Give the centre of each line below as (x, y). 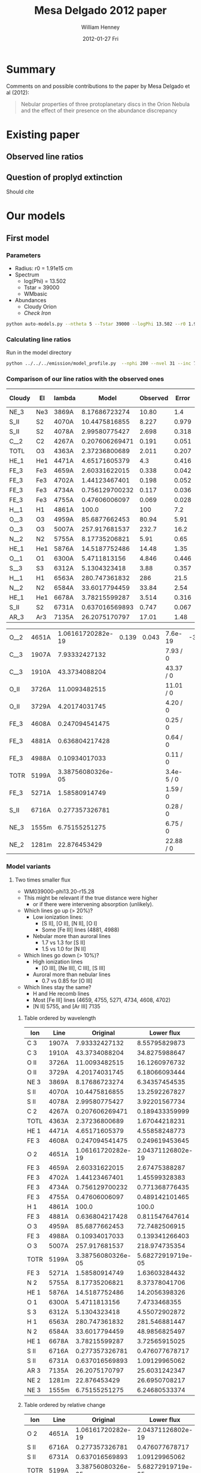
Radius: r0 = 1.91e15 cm (44, 268)
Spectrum (27, 275)
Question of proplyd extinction (64, 177)
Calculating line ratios (39, 339)
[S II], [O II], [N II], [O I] (69, 923)
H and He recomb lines (61, 993)
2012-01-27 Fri (100, 38)
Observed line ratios (45, 157)
